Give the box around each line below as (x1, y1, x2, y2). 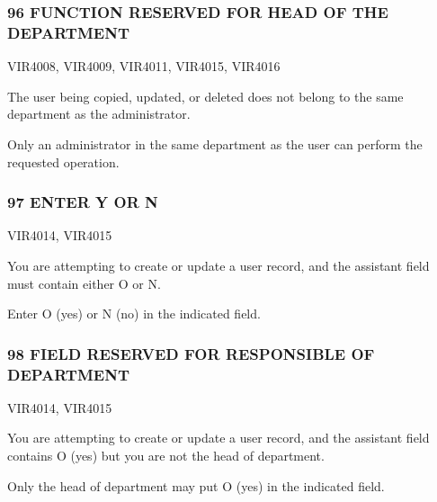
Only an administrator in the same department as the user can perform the (7, 134, 423, 153)
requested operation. (7, 152, 120, 171)
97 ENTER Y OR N (7, 191, 158, 213)
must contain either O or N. (7, 273, 161, 292)
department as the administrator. (7, 104, 191, 123)
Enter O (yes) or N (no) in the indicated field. (7, 304, 261, 323)
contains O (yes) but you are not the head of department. (7, 446, 325, 465)
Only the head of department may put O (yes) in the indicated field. (7, 476, 385, 495)
